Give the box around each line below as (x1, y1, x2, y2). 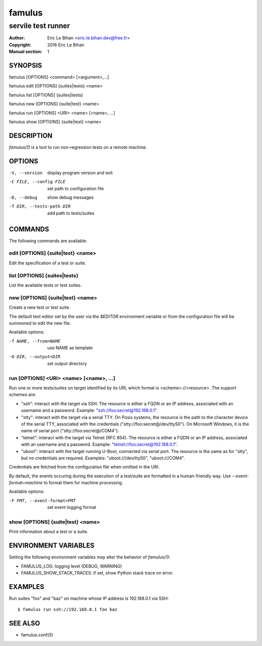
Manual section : (9, 49, 43, 54)
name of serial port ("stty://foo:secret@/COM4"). (21, 428, 119, 434)
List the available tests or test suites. (9, 282, 82, 288)
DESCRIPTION (9, 131, 53, 140)
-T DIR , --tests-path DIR (9, 204, 71, 209)
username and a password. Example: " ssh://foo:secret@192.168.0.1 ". (21, 407, 158, 413)
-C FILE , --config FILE (9, 179, 65, 185)
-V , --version (9, 170, 43, 175)
